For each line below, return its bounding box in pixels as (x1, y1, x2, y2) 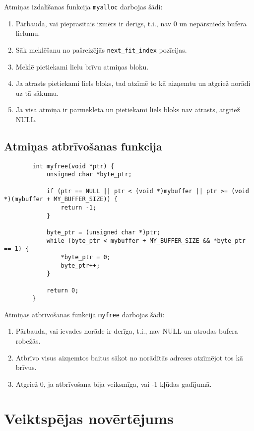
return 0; (46, 287, 79, 294)
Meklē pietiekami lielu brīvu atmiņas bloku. (15, 61, 149, 72)
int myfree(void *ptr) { (32, 162, 114, 170)
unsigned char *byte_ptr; (46, 171, 132, 178)
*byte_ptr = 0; (61, 253, 111, 261)
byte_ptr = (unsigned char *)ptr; (46, 228, 160, 236)
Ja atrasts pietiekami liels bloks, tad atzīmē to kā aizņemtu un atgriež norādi (15, 78, 251, 88)
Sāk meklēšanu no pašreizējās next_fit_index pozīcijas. (15, 44, 187, 55)
